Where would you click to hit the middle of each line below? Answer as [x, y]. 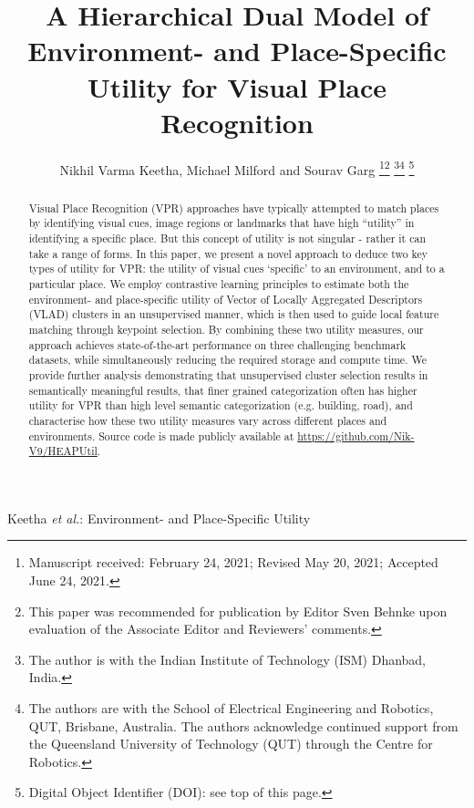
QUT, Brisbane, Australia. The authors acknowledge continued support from [243, 725]
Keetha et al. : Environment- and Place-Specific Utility [159, 518]
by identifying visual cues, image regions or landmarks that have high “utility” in [222, 223]
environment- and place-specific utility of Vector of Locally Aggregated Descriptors [226, 299]
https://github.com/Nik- [356, 435]
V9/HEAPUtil [63, 451]
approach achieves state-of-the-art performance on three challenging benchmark [217, 344]
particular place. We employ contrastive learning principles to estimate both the [219, 284]
